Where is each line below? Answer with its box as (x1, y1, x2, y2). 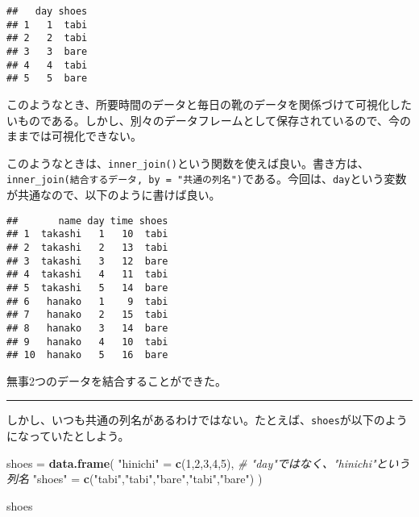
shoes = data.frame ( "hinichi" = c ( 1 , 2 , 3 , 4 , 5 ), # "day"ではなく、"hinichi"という (6, 454, 410, 471)
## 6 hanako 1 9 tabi (6, 295, 168, 307)
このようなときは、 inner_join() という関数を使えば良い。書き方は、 (6, 154, 369, 171)
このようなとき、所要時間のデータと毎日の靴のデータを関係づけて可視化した (6, 95, 413, 112)
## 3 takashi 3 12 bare (6, 255, 168, 267)
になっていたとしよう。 (6, 427, 130, 444)
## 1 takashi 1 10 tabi (6, 228, 168, 240)
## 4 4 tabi (6, 59, 88, 71)
